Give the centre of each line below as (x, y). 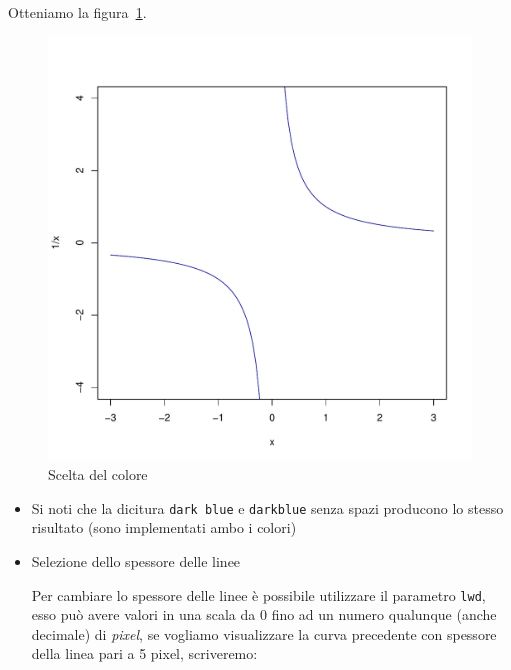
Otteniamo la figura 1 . (77, 12)
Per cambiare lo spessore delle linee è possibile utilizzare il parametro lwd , (258, 594)
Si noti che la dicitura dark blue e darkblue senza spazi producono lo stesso (267, 507)
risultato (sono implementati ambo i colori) (164, 527)
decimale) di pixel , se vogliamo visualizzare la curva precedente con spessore (264, 633)
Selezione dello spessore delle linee (136, 561)
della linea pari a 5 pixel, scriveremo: (144, 653)
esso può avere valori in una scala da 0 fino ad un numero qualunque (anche (264, 614)
